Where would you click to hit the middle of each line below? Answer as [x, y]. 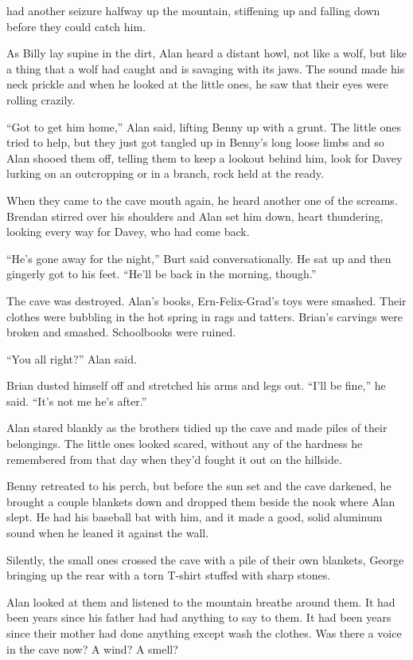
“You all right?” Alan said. [72, 358]
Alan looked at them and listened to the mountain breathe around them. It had [201, 601]
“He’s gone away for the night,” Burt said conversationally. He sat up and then [199, 258]
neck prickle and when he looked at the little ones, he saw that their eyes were [197, 84]
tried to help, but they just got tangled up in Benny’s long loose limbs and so [195, 142]
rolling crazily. [41, 99]
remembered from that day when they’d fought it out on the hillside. [174, 459]
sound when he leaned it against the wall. [108, 533]
